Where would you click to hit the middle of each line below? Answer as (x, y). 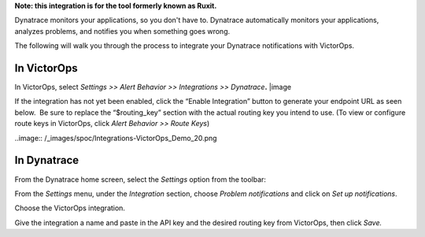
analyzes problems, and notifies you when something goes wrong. (122, 31)
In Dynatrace (47, 160)
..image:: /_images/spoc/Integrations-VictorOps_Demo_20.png (116, 138)
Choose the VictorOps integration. (70, 208)
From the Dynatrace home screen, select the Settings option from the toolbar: (140, 179)
